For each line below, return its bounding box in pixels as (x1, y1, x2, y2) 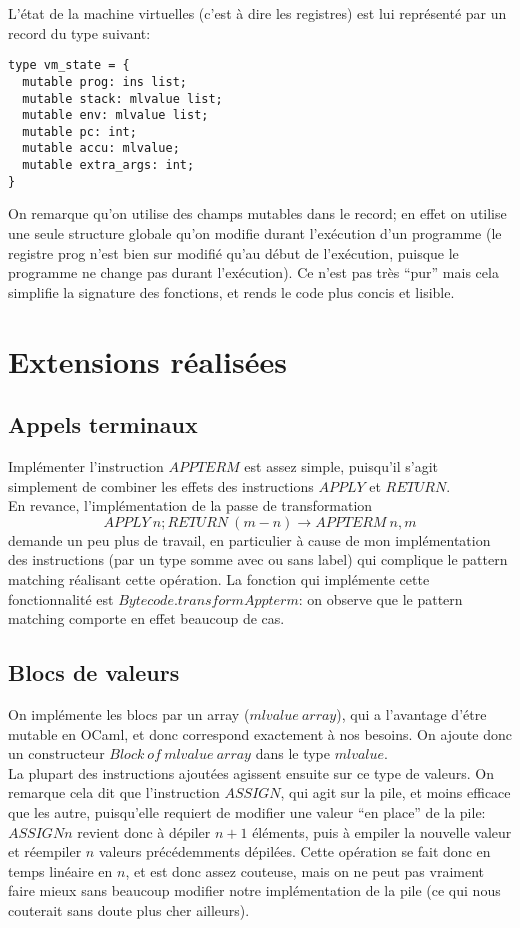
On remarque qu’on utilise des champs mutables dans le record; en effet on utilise (8, 203, 507, 224)
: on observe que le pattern (298, 588, 463, 609)
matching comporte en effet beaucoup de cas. (8, 608, 285, 629)
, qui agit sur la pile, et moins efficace (280, 782, 511, 803)
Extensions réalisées (8, 340, 287, 381)
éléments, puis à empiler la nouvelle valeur (252, 821, 512, 842)
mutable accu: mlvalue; (22, 141, 180, 156)
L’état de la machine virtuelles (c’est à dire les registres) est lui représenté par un (8, 3, 507, 23)
